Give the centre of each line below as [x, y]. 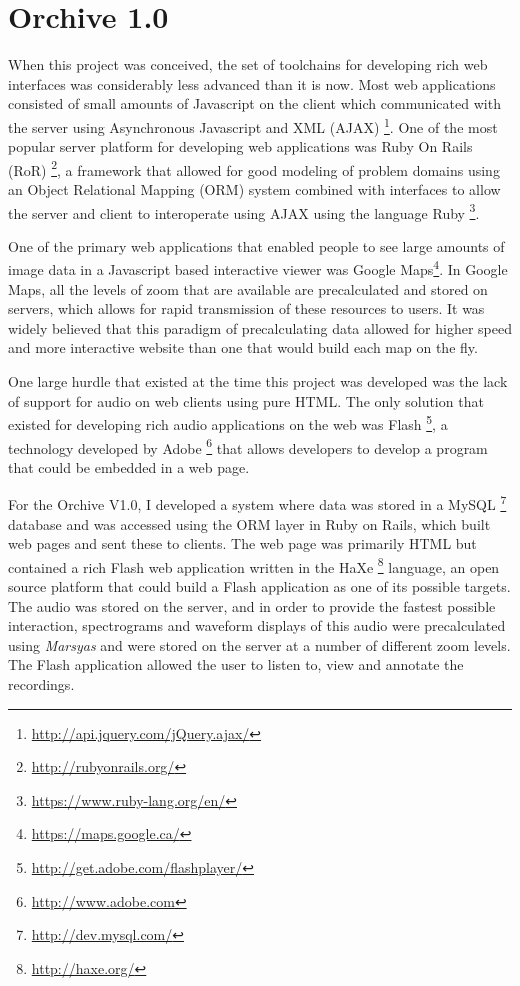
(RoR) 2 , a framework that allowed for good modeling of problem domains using [254, 168]
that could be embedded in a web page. [129, 466]
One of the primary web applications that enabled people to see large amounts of [256, 245]
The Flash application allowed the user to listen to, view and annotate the [236, 664]
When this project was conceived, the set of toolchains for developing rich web [248, 64]
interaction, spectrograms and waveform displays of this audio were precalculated [257, 625]
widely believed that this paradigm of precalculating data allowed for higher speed [260, 327]
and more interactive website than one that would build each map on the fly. [243, 347]
